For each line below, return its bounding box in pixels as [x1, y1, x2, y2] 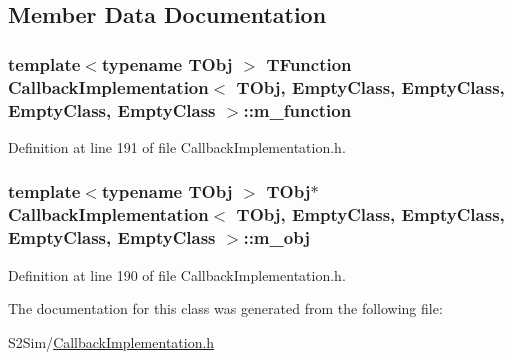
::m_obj [243, 225, 310, 250]
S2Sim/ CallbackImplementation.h [8, 331, 215, 352]
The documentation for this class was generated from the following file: [8, 298, 443, 319]
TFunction [266, 51, 352, 76]
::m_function [243, 97, 352, 122]
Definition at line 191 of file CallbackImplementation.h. [8, 136, 346, 157]
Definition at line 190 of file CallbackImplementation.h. [8, 264, 346, 285]
